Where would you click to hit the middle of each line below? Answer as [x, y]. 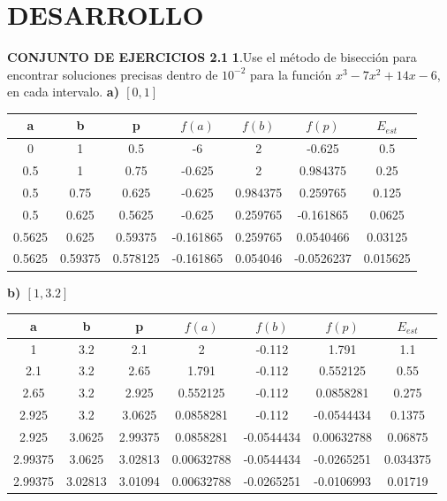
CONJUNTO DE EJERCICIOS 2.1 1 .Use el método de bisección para [212, 57]
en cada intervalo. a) [63, 92]
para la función [291, 74]
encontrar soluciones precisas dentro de [113, 74]
